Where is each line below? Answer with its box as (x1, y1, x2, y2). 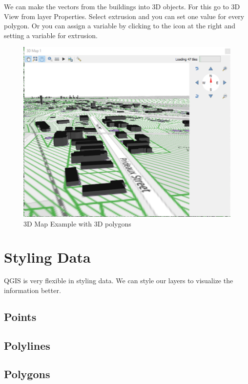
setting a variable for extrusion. (4, 30, 98, 40)
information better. (4, 285, 61, 295)
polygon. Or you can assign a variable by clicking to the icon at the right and (4, 21, 235, 31)
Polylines (4, 338, 50, 353)
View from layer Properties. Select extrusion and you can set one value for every (4, 11, 245, 21)
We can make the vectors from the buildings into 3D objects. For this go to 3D (4, 1, 240, 11)
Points (4, 309, 37, 324)
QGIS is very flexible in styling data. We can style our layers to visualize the (4, 275, 233, 286)
